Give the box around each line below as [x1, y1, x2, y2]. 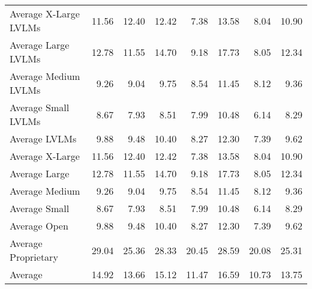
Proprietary [10, 250, 58, 264]
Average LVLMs [10, 132, 77, 145]
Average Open [10, 219, 68, 233]
